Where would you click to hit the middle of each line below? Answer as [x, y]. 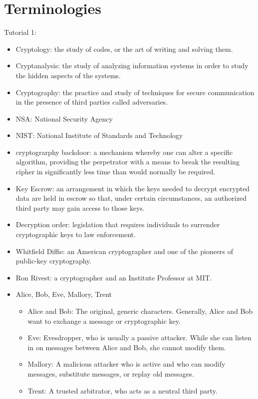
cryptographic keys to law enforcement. [76, 234]
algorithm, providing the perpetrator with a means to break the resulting [128, 162]
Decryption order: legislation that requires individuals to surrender [118, 224]
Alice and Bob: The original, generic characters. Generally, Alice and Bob [140, 311]
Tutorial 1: [20, 32]
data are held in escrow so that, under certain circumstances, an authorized [131, 198]
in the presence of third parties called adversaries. [92, 102]
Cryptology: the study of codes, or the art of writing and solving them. [124, 49]
